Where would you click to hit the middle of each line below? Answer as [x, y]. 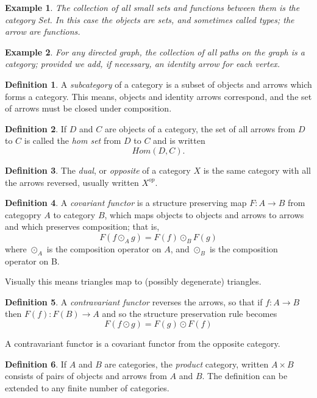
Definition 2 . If [36, 128]
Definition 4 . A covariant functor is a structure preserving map [126, 203]
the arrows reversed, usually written [72, 182]
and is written [179, 140]
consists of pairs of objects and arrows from [86, 376]
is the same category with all [257, 170]
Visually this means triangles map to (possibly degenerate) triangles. [133, 281]
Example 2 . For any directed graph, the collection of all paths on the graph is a [155, 52]
